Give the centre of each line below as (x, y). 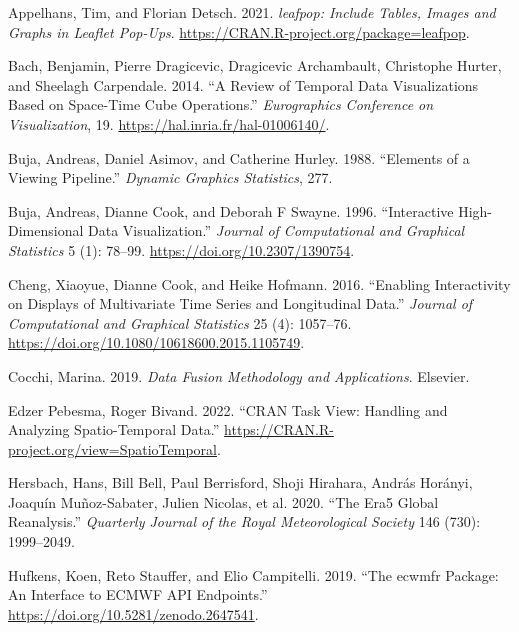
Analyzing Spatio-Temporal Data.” (114, 429)
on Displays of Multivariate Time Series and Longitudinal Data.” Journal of (240, 303)
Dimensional (46, 230)
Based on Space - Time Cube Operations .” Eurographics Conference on (221, 104)
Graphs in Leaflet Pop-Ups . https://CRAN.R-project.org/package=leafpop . (239, 31)
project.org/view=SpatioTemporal (112, 448)
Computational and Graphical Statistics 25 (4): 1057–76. (180, 322)
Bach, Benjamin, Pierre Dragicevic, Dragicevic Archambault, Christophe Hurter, (255, 65)
